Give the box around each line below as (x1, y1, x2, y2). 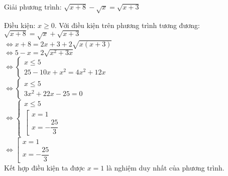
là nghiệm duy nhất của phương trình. (106, 162, 224, 172)
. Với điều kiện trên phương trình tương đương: (54, 19, 200, 30)
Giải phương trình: (4, 1, 62, 11)
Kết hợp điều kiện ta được (4, 162, 85, 172)
